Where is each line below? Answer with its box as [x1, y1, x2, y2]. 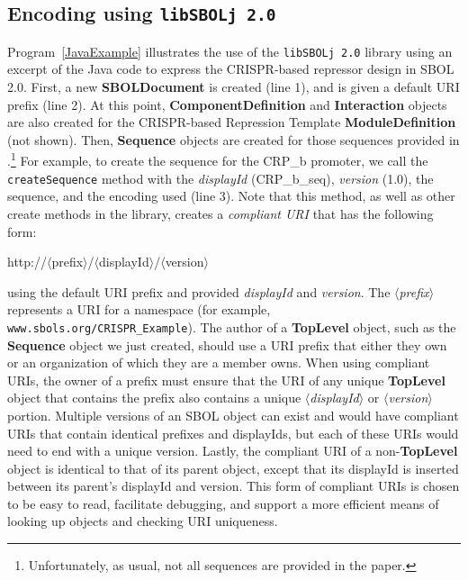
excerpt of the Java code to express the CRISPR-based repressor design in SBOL [7, 59, 454, 78]
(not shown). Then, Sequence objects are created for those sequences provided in [7, 130, 460, 149]
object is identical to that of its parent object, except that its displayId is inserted [7, 458, 459, 477]
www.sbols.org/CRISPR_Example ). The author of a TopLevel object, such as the [7, 317, 456, 336]
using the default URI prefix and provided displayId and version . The [7, 282, 391, 301]
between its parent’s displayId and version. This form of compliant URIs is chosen [7, 476, 460, 495]
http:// [7, 252, 47, 271]
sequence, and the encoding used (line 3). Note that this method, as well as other [7, 186, 455, 205]
